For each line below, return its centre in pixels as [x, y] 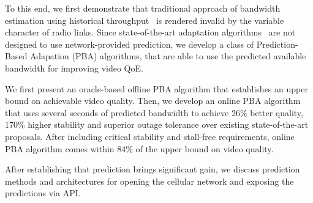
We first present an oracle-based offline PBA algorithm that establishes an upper [156, 88]
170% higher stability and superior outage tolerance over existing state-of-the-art [157, 124]
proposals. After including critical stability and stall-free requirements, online [150, 136]
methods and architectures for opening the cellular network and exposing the [149, 181]
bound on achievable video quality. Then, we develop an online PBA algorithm [153, 101]
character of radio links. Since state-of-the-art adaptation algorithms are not [150, 32]
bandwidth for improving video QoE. [74, 68]
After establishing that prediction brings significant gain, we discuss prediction [153, 169]
